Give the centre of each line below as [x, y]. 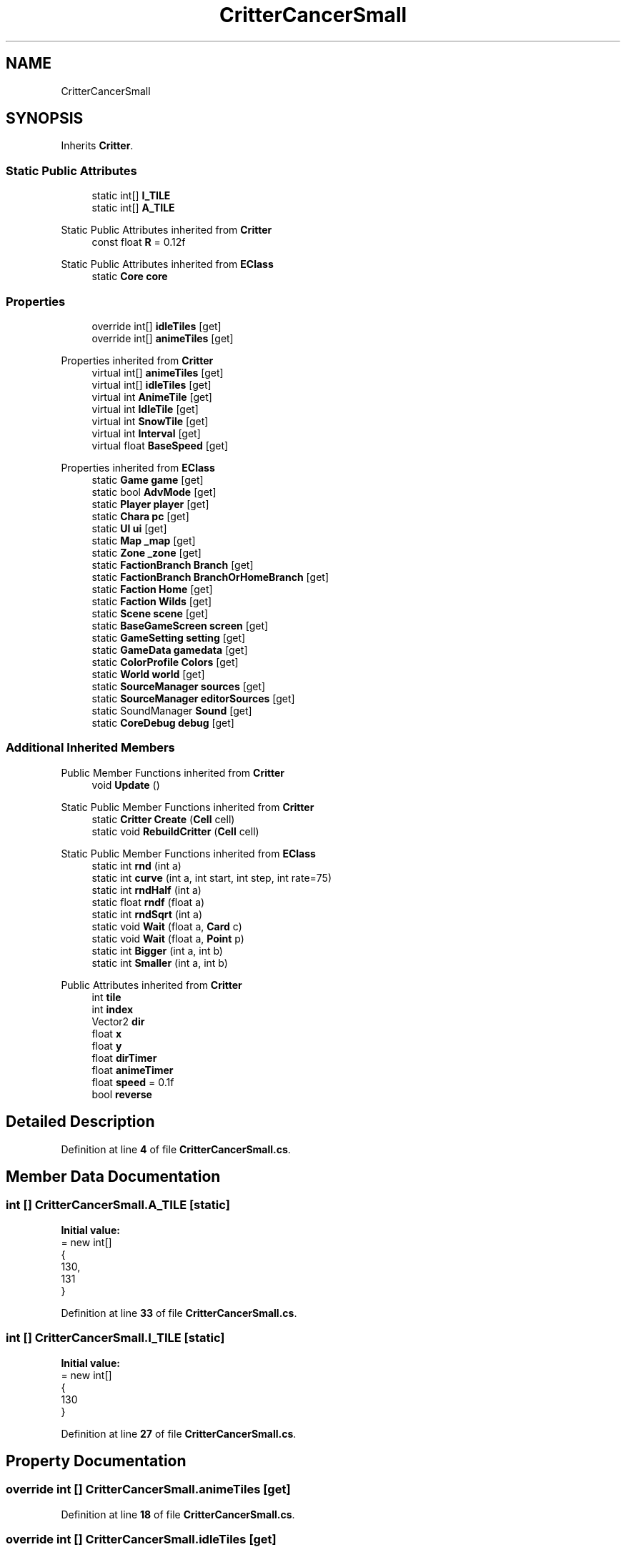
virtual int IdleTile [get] [145, 409]
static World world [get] [148, 674]
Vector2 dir [118, 1021]
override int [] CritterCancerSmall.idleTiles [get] [141, 1539]
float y [107, 1045]
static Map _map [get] [144, 540]
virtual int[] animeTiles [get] [158, 372]
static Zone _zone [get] [146, 552]
